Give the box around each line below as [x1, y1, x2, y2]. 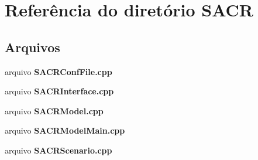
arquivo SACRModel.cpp [5, 104, 104, 117]
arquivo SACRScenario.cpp [5, 144, 112, 156]
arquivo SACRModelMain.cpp [5, 124, 125, 137]
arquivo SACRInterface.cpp [5, 85, 114, 97]
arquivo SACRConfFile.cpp [5, 65, 112, 77]
